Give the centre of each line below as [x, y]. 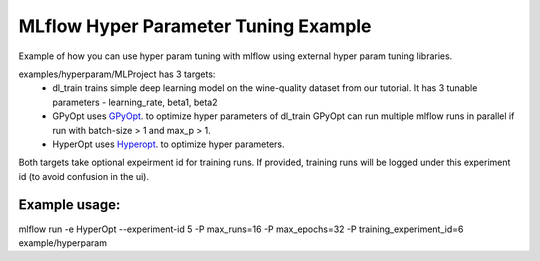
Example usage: [69, 205]
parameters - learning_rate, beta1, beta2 [135, 102]
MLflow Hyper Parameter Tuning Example [195, 26]
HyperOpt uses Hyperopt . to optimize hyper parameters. [168, 144]
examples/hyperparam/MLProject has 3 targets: [117, 74]
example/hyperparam [62, 242]
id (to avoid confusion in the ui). [84, 176]
